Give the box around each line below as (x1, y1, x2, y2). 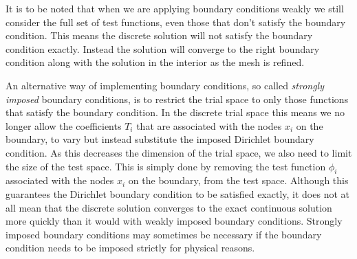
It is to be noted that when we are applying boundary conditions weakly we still (6, 1, 344, 15)
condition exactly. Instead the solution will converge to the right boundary (6, 41, 320, 56)
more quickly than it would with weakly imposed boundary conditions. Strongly (6, 214, 343, 228)
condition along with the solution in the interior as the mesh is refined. (6, 55, 305, 69)
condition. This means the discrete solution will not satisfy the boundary (6, 28, 313, 43)
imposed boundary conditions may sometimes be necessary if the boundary (6, 227, 322, 241)
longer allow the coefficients (6, 118, 122, 133)
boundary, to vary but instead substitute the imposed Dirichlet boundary (6, 132, 314, 146)
